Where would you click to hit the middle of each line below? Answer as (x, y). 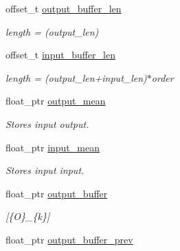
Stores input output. (47, 123)
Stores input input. (45, 170)
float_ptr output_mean (56, 101)
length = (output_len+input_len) (76, 77)
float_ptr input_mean (53, 147)
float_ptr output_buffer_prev (69, 239)
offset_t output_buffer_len (64, 8)
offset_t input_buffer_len (60, 55)
